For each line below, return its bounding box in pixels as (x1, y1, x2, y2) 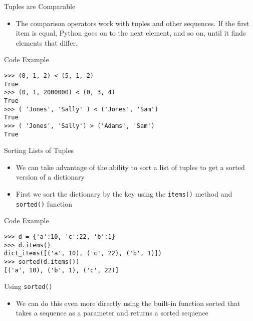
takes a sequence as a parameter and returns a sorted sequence (16, 307, 208, 318)
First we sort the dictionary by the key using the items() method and (16, 189, 232, 199)
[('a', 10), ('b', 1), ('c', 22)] (4, 266, 119, 274)
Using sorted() (4, 281, 53, 291)
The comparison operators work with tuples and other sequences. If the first (16, 18, 249, 28)
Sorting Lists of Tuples (4, 145, 74, 155)
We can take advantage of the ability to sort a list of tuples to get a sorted (16, 162, 245, 172)
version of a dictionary (16, 172, 85, 182)
